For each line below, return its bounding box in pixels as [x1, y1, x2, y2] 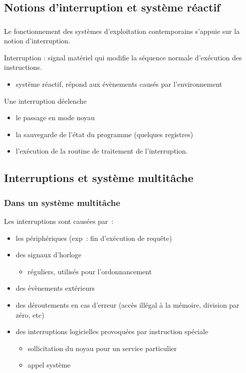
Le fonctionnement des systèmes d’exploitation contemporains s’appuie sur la [4, 25, 240, 36]
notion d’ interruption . [4, 35, 70, 46]
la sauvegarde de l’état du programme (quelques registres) [15, 129, 193, 139]
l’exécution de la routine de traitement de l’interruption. [15, 146, 188, 156]
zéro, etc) [15, 309, 44, 320]
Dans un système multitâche [4, 196, 120, 208]
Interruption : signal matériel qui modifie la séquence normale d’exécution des [4, 52, 242, 62]
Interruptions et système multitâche [4, 170, 194, 186]
